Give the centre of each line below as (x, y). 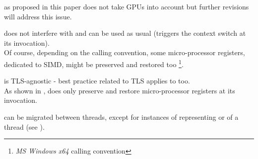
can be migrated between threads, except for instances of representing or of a (121, 117)
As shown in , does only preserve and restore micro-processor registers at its (120, 90)
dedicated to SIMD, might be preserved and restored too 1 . (94, 63)
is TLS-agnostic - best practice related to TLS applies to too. (97, 81)
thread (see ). (24, 126)
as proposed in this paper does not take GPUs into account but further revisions (127, 6)
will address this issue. (38, 16)
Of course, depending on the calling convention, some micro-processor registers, (125, 52)
